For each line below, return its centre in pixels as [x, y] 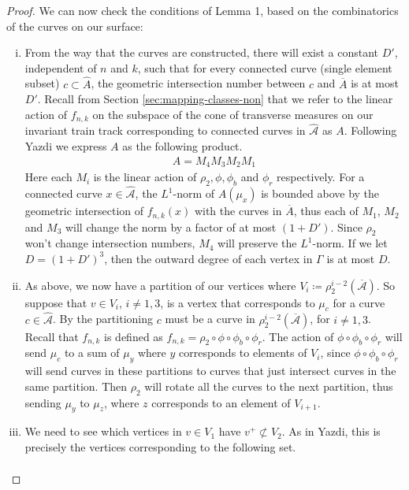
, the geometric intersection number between [198, 83]
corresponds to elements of [243, 353]
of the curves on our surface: [75, 26]
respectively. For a [321, 177]
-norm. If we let [350, 243]
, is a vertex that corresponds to [238, 302]
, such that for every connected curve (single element [265, 67]
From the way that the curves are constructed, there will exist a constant [202, 52]
